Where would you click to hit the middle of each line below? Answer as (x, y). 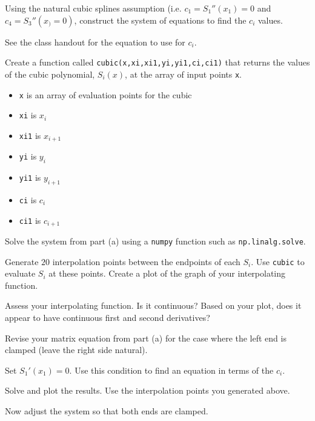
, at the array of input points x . (183, 74)
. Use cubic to (278, 261)
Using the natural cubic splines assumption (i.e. (93, 8)
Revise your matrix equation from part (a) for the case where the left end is (146, 338)
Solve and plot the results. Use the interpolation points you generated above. (148, 390)
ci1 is (30, 220)
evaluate (20, 273)
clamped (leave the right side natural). (76, 350)
